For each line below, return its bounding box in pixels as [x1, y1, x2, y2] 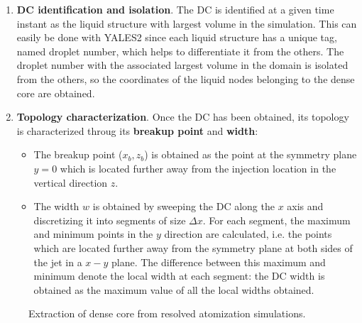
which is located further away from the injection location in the [60, 160, 336, 175]
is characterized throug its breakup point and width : [16, 123, 258, 138]
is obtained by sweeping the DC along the [92, 199, 275, 214]
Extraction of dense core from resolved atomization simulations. [28, 306, 306, 321]
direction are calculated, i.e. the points [164, 226, 332, 241]
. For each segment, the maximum [202, 212, 351, 227]
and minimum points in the [33, 226, 153, 241]
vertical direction [33, 175, 108, 190]
